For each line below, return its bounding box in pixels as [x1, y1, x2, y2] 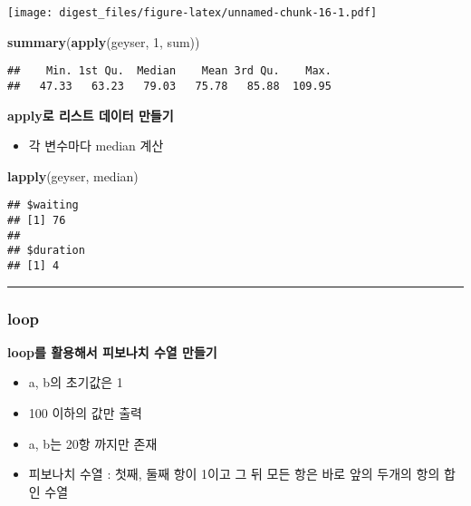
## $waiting [7, 199, 79, 212]
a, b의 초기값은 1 [28, 373, 123, 392]
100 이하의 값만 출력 [28, 404, 142, 423]
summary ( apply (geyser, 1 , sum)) [7, 32, 200, 51]
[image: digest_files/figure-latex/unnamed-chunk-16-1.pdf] [7, 6, 378, 19]
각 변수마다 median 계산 [28, 136, 164, 155]
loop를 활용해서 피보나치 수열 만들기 [7, 342, 217, 361]
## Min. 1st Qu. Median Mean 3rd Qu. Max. [7, 64, 332, 78]
